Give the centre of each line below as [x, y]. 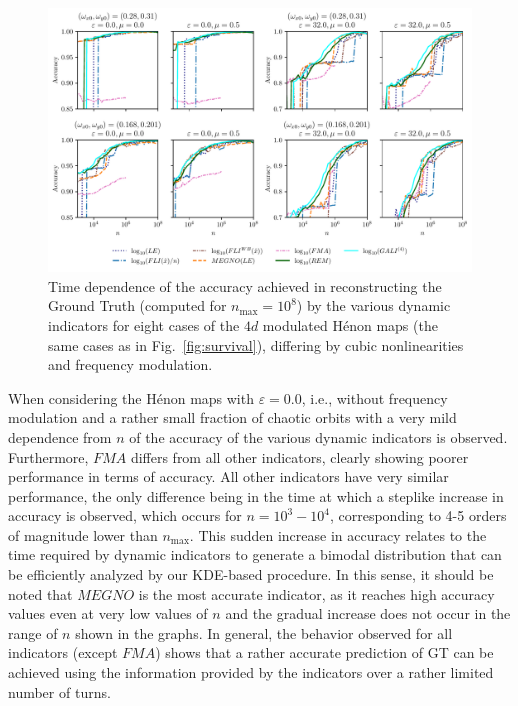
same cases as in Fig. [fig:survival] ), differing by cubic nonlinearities [256, 344]
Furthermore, [48, 456]
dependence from [60, 436]
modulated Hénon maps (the [350, 324]
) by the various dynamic [373, 305]
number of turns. [59, 691]
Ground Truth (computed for [137, 305]
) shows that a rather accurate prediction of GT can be [324, 652]
